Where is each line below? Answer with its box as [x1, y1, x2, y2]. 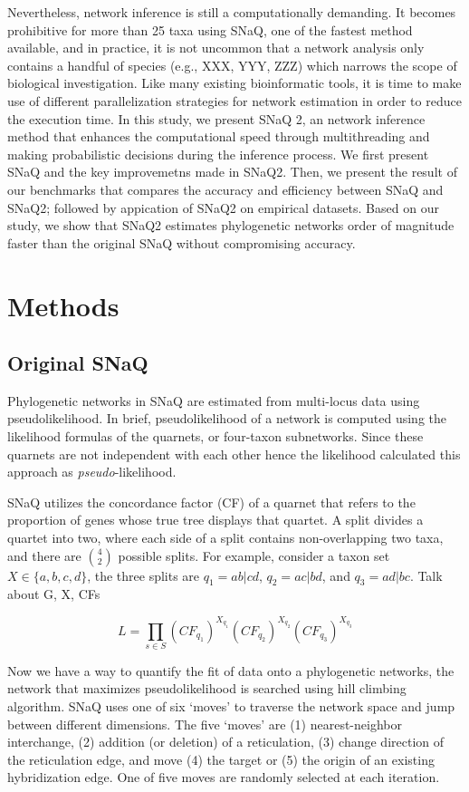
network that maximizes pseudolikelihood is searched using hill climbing [7, 679, 407, 698]
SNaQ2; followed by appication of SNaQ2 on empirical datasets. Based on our [7, 198, 439, 217]
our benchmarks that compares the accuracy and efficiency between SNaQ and [7, 179, 444, 198]
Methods [7, 286, 120, 324]
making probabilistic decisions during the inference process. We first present [7, 144, 429, 163]
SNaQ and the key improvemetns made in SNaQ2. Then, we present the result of [7, 162, 457, 181]
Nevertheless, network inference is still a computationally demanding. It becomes [7, 3, 456, 21]
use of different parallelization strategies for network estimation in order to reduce [7, 91, 462, 110]
